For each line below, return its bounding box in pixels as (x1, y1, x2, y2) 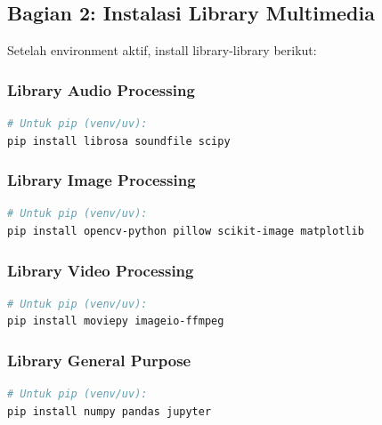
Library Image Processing (7, 169, 196, 191)
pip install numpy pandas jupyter (7, 405, 212, 418)
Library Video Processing (7, 259, 194, 281)
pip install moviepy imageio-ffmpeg (7, 315, 224, 328)
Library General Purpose (7, 349, 191, 371)
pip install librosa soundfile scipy (7, 134, 231, 148)
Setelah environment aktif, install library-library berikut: (7, 41, 317, 60)
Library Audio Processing (7, 78, 195, 100)
